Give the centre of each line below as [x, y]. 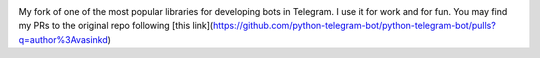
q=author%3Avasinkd [63, 39]
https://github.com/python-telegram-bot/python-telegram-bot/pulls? [354, 26]
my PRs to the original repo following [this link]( [116, 26]
